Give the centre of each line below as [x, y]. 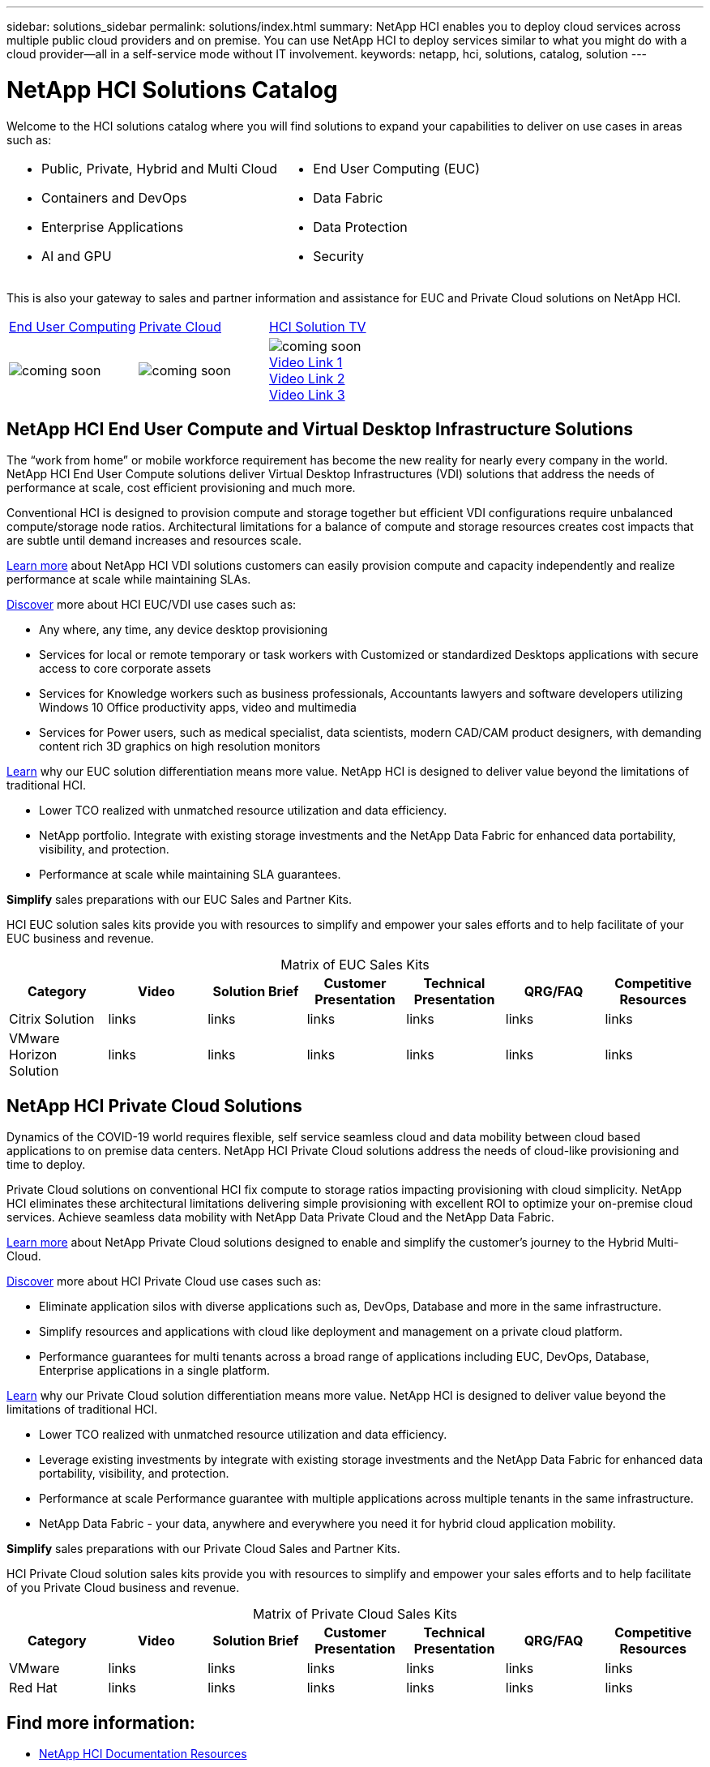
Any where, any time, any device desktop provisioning [184, 630]
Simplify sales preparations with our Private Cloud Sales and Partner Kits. [203, 1549]
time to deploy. [46, 1165]
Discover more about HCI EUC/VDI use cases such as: [152, 605]
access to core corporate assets [125, 669]
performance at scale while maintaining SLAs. [129, 580]
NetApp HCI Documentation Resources [143, 1754]
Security [338, 256]
